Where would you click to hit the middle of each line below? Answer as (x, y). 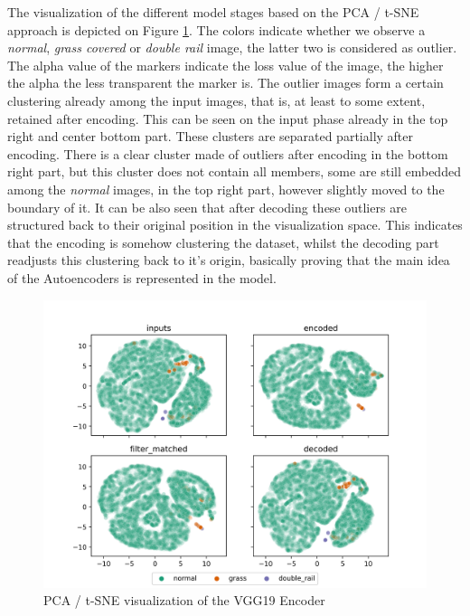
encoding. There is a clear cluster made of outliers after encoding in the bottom (228, 153)
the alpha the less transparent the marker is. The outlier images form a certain (226, 83)
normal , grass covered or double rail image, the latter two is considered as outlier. (232, 47)
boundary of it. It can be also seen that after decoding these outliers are (207, 207)
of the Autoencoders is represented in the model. (142, 277)
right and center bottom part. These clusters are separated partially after (211, 136)
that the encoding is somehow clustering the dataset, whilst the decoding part (223, 242)
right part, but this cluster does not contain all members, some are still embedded (234, 171)
